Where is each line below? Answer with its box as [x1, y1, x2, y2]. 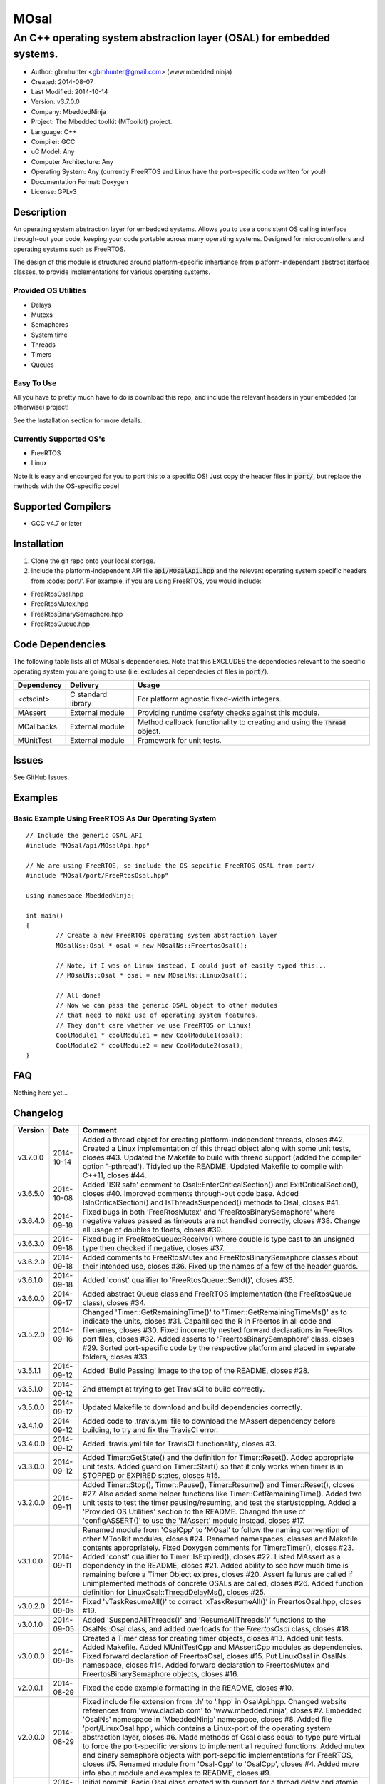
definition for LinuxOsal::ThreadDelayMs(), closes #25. [82, 1587, 266, 1597]
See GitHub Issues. [13, 773, 70, 781]
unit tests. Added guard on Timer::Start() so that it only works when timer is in [82, 1461, 344, 1471]
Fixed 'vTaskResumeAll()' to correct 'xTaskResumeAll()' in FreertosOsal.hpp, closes [82, 1596, 361, 1606]
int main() [26, 911, 64, 920]
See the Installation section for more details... [13, 416, 146, 425]
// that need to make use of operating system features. [56, 1011, 260, 1020]
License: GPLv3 [31, 187, 78, 196]
